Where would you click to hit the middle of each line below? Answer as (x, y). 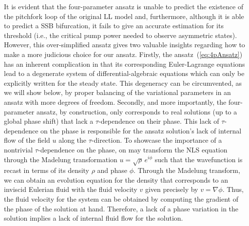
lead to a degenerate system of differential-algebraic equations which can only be (124, 73)
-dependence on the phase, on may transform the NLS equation (133, 149)
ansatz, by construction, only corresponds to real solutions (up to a (137, 111)
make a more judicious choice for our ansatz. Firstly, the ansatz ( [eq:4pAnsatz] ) (123, 54)
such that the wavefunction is (199, 159)
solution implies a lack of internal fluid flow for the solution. (94, 218)
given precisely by (172, 189)
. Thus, (233, 189)
